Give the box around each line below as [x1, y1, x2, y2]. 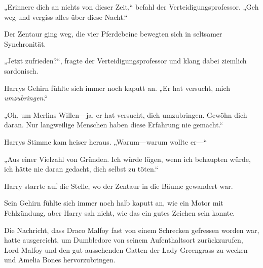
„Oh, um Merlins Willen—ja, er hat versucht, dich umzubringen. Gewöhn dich [4, 109, 247, 120]
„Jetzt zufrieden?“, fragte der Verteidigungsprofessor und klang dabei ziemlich [4, 55, 247, 66]
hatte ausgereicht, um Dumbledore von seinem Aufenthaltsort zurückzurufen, [4, 234, 243, 245]
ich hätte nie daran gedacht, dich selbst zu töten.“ [4, 163, 159, 174]
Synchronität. [4, 38, 46, 49]
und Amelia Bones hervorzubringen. [4, 254, 116, 265]
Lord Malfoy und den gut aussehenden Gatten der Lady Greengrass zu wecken [4, 244, 248, 255]
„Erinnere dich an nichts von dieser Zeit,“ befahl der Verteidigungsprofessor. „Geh [4, 2, 259, 12]
